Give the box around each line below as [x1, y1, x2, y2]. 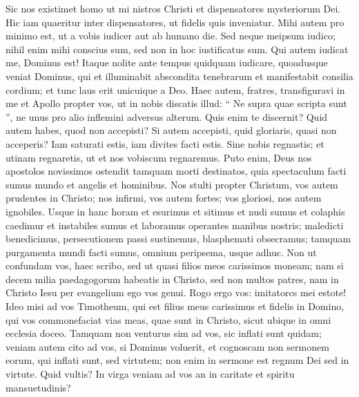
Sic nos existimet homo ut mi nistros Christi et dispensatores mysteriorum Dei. [6, 1, 341, 15]
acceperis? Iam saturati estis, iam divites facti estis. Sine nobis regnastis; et [6, 136, 324, 151]
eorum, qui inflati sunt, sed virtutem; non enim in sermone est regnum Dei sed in [6, 353, 349, 367]
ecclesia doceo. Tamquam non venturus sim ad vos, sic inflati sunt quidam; [6, 326, 322, 340]
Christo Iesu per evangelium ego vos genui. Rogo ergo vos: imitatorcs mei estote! [6, 285, 347, 300]
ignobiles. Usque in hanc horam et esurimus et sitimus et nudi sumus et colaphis [6, 204, 345, 218]
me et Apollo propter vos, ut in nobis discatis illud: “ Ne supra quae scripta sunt [6, 96, 347, 110]
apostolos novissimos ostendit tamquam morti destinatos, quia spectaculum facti [6, 164, 347, 178]
